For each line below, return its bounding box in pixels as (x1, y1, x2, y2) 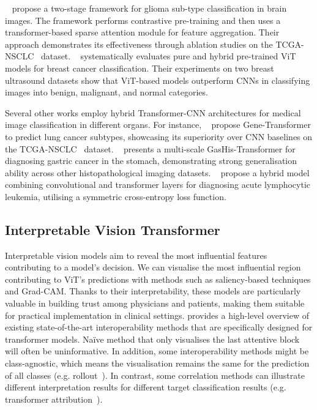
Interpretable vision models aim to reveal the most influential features (5, 248, 267, 261)
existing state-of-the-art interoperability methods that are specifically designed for (5, 321, 313, 334)
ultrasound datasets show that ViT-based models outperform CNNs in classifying (5, 73, 310, 86)
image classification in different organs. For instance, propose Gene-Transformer (5, 118, 311, 131)
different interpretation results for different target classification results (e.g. (5, 381, 286, 393)
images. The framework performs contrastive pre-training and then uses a (5, 13, 281, 26)
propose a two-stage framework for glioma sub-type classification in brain (12, 2, 287, 14)
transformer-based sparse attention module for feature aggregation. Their (5, 26, 280, 39)
